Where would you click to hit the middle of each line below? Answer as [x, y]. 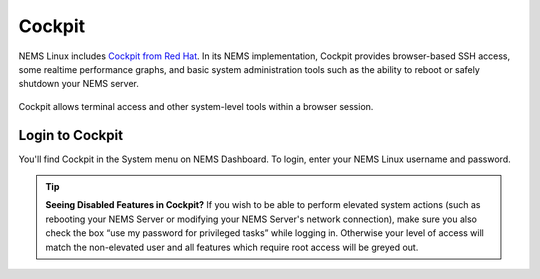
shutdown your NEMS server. [79, 84]
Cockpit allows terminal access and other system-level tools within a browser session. [196, 106]
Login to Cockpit [71, 135]
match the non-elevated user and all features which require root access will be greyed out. [232, 247]
